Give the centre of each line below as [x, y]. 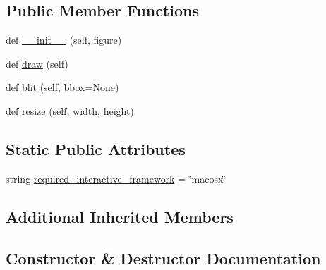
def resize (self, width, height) [70, 110]
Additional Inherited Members [120, 216]
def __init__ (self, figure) [64, 40]
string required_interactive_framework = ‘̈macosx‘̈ [116, 178]
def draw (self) [37, 63]
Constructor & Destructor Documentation [163, 258]
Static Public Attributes [96, 148]
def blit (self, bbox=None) [62, 87]
